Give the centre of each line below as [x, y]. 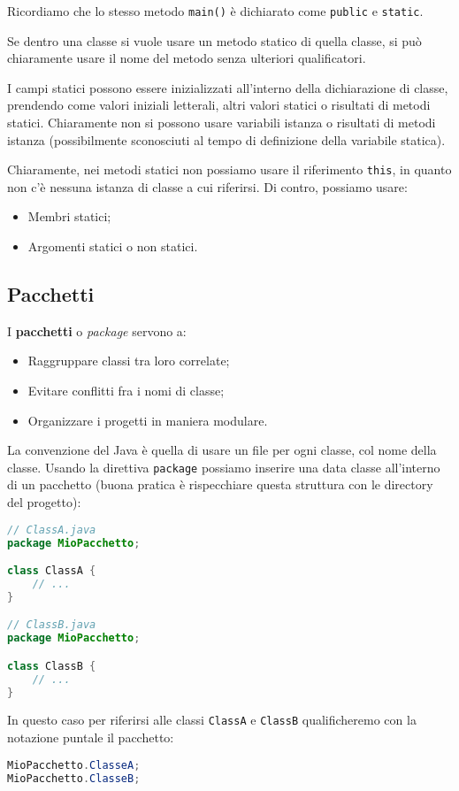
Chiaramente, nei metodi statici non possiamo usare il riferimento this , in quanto [229, 169]
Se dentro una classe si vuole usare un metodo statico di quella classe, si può [214, 40]
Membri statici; [69, 216]
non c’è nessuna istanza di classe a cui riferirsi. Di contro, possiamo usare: [207, 186]
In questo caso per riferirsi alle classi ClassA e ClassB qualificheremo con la [212, 720]
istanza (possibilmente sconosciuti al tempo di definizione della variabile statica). [226, 139]
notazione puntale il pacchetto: [91, 737]
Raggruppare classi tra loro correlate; [129, 361]
